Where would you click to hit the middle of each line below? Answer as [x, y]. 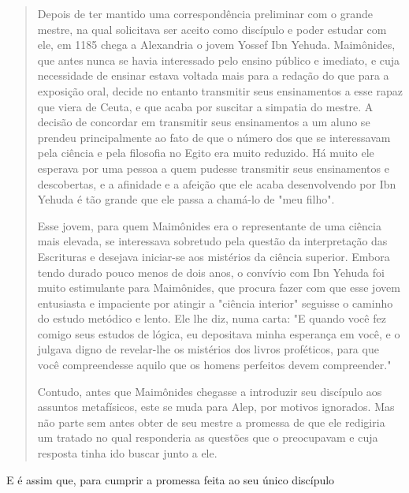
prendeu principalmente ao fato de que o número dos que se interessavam [214, 137]
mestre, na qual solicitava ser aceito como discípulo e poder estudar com [212, 29]
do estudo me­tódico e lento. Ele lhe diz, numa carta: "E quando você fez [212, 318]
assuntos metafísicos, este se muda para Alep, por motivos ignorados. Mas [216, 407]
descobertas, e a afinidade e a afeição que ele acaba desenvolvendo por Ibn [217, 183]
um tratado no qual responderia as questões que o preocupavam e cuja [208, 437]
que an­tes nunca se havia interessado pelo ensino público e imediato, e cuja [219, 60]
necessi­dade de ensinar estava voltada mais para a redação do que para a [213, 75]
